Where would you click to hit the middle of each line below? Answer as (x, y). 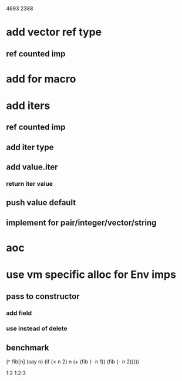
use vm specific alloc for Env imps (91, 275)
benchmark (28, 347)
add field (19, 313)
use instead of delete (37, 329)
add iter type (30, 147)
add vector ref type (54, 32)
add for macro (41, 79)
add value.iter (32, 167)
